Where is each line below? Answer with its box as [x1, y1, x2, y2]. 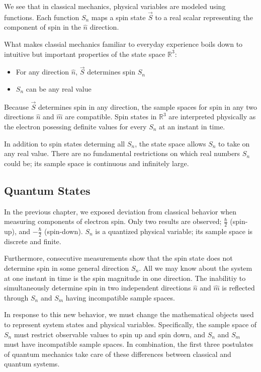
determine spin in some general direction [4, 263, 129, 273]
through [4, 292, 29, 303]
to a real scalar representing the [155, 12, 253, 22]
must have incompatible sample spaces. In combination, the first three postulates [4, 339, 253, 349]
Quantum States [4, 182, 91, 198]
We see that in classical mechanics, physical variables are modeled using [4, 1, 226, 11]
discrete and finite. [4, 236, 61, 246]
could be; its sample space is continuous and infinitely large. [4, 158, 189, 168]
